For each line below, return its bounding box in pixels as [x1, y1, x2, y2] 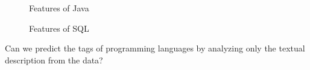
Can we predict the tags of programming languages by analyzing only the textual [5, 42, 305, 54]
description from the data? [5, 53, 103, 66]
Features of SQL [29, 22, 89, 34]
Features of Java [29, 2, 89, 14]
